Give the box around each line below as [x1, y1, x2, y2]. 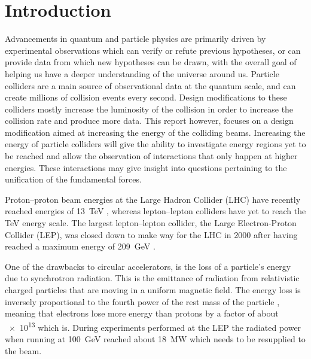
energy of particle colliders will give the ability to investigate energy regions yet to [5, 138, 306, 150]
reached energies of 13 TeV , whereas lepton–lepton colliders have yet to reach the [5, 205, 306, 217]
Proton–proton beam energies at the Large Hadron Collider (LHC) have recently [5, 193, 301, 205]
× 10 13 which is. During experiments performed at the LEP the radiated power [8, 319, 301, 333]
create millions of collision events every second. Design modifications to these [5, 91, 287, 104]
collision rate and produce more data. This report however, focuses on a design [5, 114, 294, 127]
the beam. [5, 344, 42, 357]
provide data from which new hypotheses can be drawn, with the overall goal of [5, 56, 297, 68]
